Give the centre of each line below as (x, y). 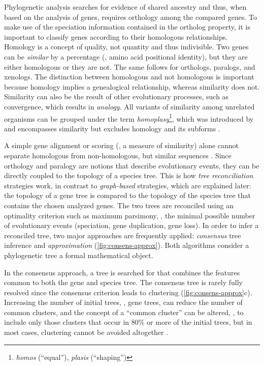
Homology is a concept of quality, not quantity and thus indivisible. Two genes (126, 47)
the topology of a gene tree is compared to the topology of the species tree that (128, 195)
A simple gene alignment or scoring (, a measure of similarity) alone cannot (122, 145)
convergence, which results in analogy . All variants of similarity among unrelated (129, 106)
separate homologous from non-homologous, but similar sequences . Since (118, 155)
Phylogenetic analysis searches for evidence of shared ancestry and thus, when (125, 7)
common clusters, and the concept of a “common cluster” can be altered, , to (124, 312)
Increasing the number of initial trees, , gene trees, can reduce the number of (123, 302)
